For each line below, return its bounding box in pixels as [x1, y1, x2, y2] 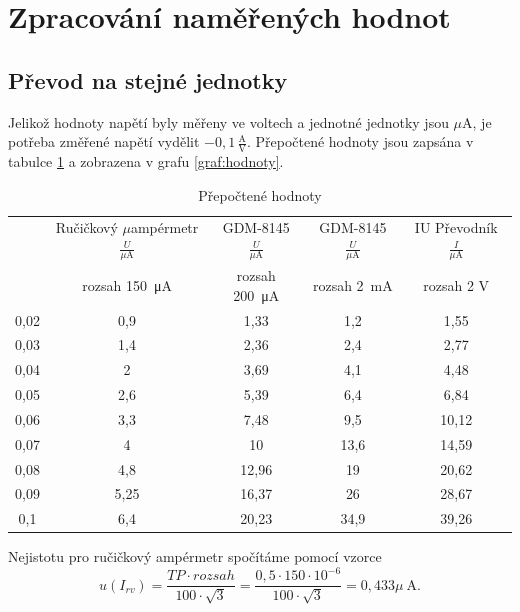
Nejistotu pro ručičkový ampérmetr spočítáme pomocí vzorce [8, 546, 382, 567]
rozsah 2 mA [312, 274, 393, 295]
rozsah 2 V [423, 274, 490, 295]
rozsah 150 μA [82, 274, 172, 295]
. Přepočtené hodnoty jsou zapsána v [246, 131, 474, 152]
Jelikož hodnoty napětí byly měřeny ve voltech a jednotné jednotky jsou [8, 111, 449, 132]
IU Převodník [414, 217, 498, 238]
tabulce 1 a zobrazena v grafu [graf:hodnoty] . [8, 151, 284, 171]
